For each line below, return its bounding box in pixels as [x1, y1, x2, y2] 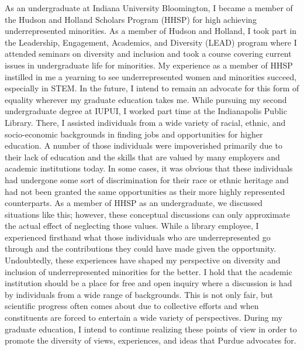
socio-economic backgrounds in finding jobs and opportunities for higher [5, 128, 263, 140]
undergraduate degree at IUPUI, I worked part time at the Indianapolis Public [5, 105, 287, 117]
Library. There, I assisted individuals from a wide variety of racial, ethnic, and [5, 116, 286, 128]
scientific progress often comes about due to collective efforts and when [5, 300, 259, 312]
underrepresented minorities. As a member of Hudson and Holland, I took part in [5, 25, 297, 37]
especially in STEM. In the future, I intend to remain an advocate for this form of [5, 82, 299, 94]
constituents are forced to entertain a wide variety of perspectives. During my [5, 311, 283, 324]
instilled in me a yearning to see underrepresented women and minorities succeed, [5, 70, 297, 83]
